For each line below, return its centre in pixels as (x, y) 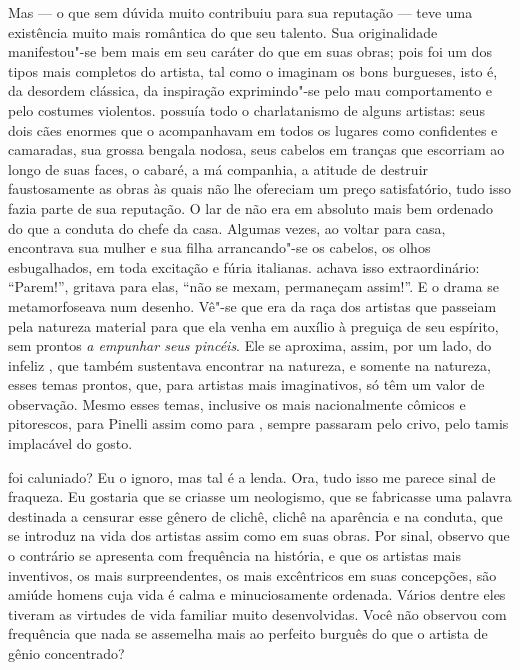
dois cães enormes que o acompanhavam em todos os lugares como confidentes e (253, 129)
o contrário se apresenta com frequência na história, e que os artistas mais (234, 555)
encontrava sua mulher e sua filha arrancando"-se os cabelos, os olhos (219, 247)
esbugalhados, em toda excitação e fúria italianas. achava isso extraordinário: (244, 266)
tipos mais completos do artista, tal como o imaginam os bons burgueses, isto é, (253, 70)
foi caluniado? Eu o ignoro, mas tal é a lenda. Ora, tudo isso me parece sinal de (252, 476)
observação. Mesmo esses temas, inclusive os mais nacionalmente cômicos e (237, 403)
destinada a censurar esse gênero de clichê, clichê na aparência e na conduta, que (255, 515)
